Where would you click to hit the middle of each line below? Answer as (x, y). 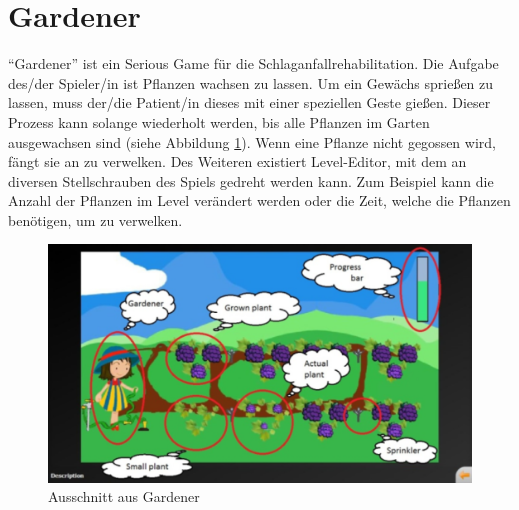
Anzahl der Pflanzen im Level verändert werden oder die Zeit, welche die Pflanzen (259, 200)
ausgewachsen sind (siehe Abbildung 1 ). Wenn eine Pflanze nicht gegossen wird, (252, 141)
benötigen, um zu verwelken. (95, 219)
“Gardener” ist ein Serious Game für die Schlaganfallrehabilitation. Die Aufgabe (253, 63)
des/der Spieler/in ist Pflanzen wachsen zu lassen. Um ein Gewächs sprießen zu (251, 82)
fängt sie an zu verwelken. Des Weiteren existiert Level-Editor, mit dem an (237, 161)
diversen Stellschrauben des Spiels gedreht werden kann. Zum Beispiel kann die (251, 180)
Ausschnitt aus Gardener (124, 496)
